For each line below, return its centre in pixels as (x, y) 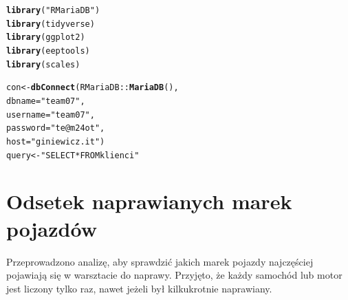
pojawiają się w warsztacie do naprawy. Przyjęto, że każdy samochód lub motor (174, 275)
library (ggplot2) (46, 37)
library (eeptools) (48, 51)
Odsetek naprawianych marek (149, 201)
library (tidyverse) (51, 24)
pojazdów (52, 228)
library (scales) (43, 64)
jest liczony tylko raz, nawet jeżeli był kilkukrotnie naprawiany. (139, 288)
